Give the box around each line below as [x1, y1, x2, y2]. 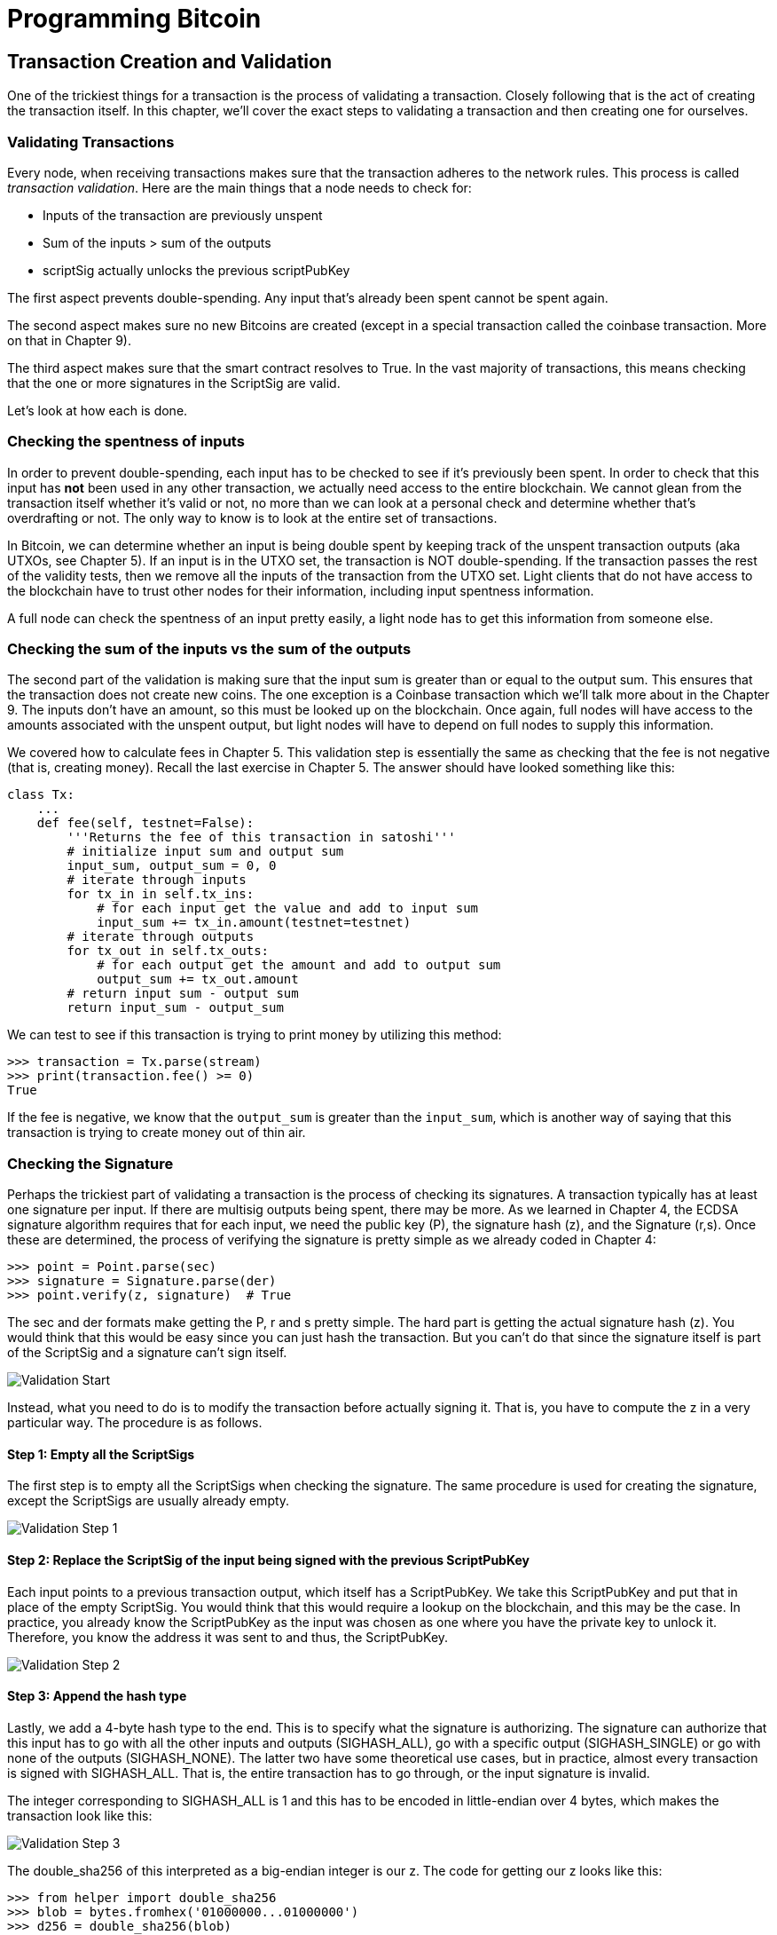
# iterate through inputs [67, 873, 247, 888]
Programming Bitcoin [7, 4, 262, 34]
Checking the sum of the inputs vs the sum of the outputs [7, 640, 412, 659]
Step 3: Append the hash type [7, 1688, 187, 1704]
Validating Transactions [7, 132, 175, 151]
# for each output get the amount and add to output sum [97, 958, 501, 973]
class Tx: [7, 787, 75, 802]
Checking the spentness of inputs [7, 432, 245, 451]
